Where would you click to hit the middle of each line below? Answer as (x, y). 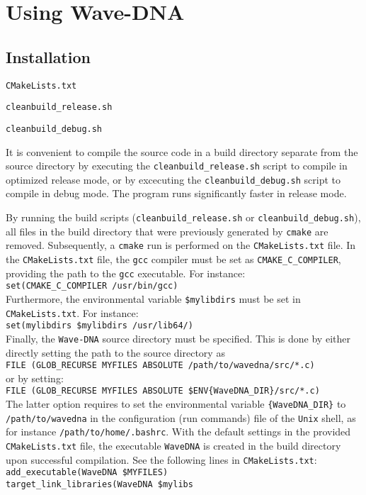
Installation (48, 56)
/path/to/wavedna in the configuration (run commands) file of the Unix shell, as (181, 417)
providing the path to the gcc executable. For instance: (126, 273)
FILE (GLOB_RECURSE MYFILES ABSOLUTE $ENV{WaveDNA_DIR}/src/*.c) (163, 391)
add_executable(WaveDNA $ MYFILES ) (87, 473)
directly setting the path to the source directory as (115, 352)
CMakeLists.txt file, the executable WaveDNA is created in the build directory (173, 446)
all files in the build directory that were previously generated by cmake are (167, 231)
